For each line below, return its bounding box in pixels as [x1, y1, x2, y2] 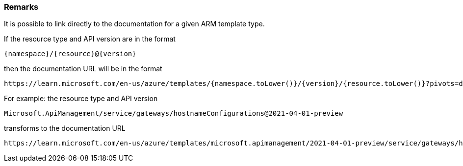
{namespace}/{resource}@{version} [4, 50, 136, 58]
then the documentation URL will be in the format [4, 64, 162, 73]
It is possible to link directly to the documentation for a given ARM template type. [4, 20, 265, 28]
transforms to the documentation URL [4, 124, 126, 133]
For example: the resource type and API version [4, 94, 158, 103]
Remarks [4, 2, 39, 12]
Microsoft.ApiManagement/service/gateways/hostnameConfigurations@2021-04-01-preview [4, 109, 343, 118]
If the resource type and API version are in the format [4, 35, 176, 43]
